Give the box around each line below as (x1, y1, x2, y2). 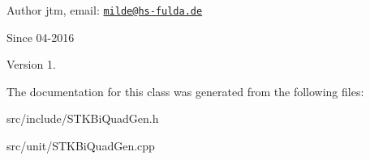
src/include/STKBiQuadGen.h (6, 110, 159, 127)
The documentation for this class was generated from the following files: (6, 82, 364, 99)
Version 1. (6, 56, 56, 73)
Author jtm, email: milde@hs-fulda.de (6, 2, 203, 18)
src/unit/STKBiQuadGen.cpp (6, 137, 155, 154)
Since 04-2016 (6, 28, 75, 45)
